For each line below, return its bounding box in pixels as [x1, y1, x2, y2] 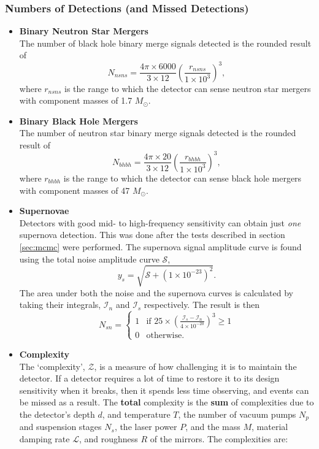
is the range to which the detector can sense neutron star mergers [64, 82, 311, 94]
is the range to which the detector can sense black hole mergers [63, 171, 302, 184]
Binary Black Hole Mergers [19, 114, 138, 127]
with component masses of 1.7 [19, 94, 133, 107]
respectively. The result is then [144, 298, 259, 311]
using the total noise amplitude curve [19, 252, 159, 265]
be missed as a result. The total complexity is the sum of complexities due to [19, 396, 314, 409]
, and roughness [79, 432, 138, 445]
